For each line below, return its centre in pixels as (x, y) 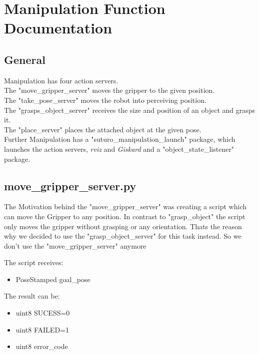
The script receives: (34, 262)
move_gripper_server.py (70, 185)
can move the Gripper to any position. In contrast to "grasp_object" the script (125, 216)
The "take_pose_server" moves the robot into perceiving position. (105, 100)
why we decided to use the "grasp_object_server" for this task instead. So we (123, 236)
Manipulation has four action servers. (61, 80)
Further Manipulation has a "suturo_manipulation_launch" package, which (120, 139)
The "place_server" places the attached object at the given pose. (103, 129)
